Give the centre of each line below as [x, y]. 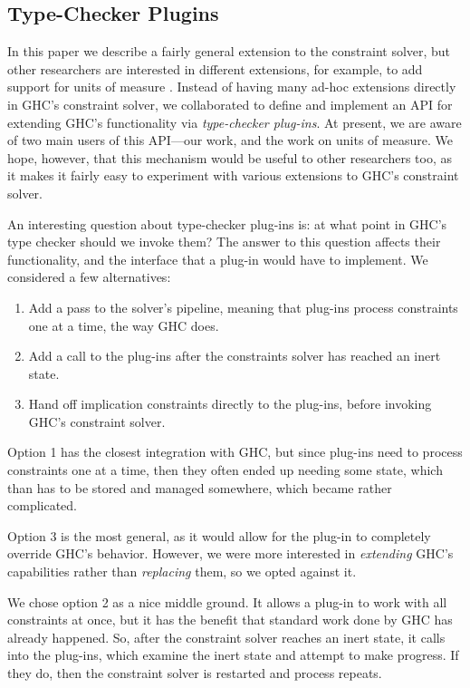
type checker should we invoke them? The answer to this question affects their [224, 242]
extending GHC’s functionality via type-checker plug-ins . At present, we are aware [235, 122]
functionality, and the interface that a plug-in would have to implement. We [218, 259]
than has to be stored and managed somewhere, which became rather [200, 487]
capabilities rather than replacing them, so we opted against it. [182, 572]
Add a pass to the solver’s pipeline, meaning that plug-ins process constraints [243, 307]
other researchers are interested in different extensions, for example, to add [215, 68]
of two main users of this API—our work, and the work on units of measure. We [230, 140]
